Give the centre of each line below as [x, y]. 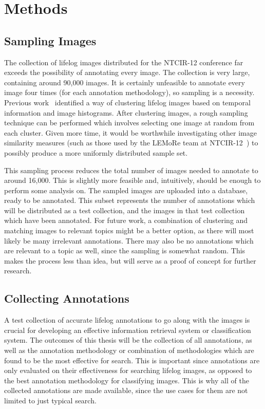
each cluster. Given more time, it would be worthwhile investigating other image [130, 132]
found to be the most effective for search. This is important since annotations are [132, 360]
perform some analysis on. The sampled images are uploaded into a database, [126, 190]
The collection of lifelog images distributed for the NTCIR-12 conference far [124, 62]
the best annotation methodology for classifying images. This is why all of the [127, 380]
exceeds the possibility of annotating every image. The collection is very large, [127, 72]
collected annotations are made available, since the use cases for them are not [126, 390]
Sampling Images [50, 40]
